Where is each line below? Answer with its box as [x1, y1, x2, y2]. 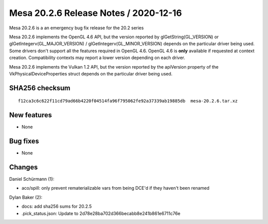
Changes [9, 163, 38, 171]
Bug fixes [9, 137, 39, 146]
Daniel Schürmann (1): [9, 176, 55, 182]
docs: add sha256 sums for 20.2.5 [21, 204, 92, 210]
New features [9, 111, 52, 119]
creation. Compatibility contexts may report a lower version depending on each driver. [9, 55, 186, 61]
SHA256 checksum [9, 83, 70, 92]
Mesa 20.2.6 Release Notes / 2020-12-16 [9, 7, 182, 18]
